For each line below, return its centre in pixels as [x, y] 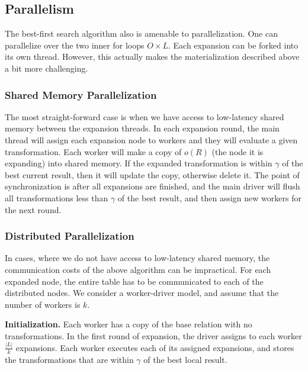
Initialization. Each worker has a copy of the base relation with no [129, 324]
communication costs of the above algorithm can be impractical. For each [138, 269]
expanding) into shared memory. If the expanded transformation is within [139, 163]
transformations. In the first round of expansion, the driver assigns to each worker [153, 335]
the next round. [33, 209]
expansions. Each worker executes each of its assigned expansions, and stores [155, 347]
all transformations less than [57, 197]
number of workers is [43, 304]
